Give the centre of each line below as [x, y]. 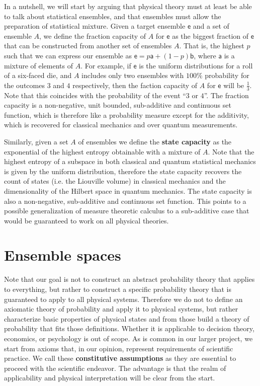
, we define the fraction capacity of [93, 35]
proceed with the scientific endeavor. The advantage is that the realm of [115, 368]
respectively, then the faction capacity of [135, 85]
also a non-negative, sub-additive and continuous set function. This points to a [125, 201]
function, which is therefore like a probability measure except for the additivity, [126, 114]
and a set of [211, 26]
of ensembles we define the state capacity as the [155, 141]
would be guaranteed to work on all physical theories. [86, 220]
